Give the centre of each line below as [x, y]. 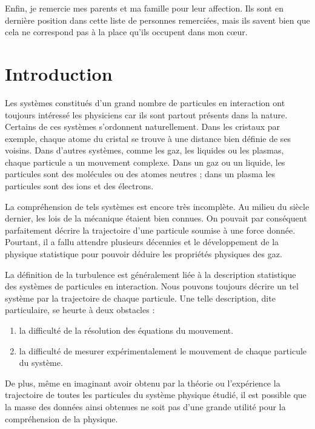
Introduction [59, 73]
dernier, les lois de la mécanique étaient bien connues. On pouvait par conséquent [156, 218]
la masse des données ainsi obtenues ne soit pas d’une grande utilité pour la [145, 406]
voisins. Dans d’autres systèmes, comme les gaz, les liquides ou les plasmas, [144, 150]
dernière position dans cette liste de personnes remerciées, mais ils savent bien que [157, 20]
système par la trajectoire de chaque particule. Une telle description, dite [140, 298]
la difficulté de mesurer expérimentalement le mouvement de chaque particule [163, 350]
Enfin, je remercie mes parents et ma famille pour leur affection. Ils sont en [144, 8]
